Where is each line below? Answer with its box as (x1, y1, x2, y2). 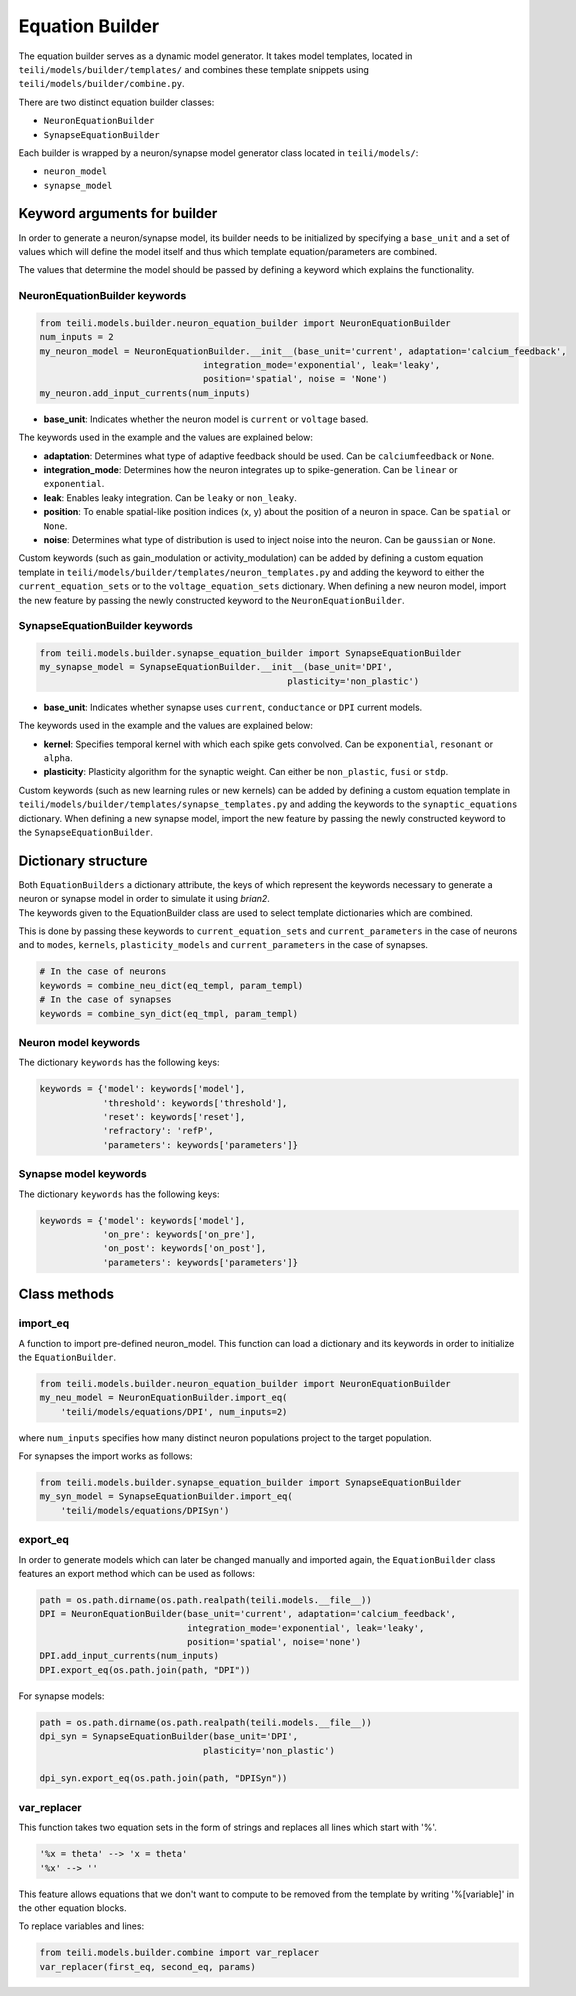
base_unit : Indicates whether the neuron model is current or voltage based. (43, 413, 369, 425)
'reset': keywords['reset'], (102, 1111, 246, 1123)
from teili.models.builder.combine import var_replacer (39, 1947, 320, 1959)
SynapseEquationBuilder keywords (18, 619, 194, 633)
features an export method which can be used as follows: (18, 1567, 255, 1579)
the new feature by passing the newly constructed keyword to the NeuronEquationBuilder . (18, 594, 405, 606)
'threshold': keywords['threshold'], (102, 1097, 288, 1109)
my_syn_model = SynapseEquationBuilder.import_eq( (39, 1491, 294, 1502)
